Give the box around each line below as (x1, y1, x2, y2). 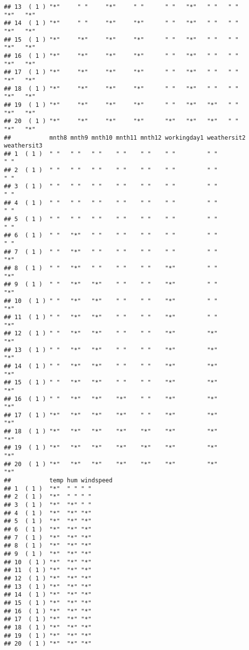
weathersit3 (4, 142, 43, 150)
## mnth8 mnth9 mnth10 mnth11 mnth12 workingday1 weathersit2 (4, 134, 246, 141)
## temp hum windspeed (4, 477, 113, 484)
